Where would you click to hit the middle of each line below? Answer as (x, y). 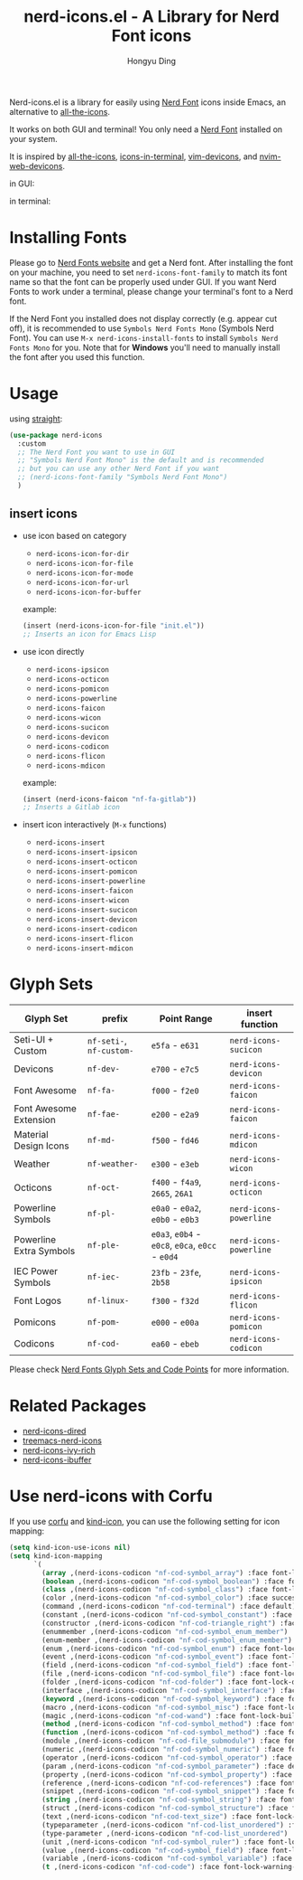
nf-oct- (103, 1188)
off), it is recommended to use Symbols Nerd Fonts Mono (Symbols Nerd (142, 328)
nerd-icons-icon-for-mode (84, 573)
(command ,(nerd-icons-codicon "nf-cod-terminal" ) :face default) (169, 1607)
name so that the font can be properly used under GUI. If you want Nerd (143, 281)
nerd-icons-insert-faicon (84, 891)
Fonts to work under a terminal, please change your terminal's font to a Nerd (151, 291)
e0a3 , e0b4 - (176, 1234)
